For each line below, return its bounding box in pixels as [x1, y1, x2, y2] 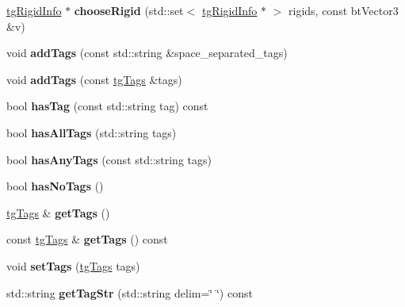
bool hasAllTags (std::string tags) [6, 124, 177, 140]
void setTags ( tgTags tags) [6, 257, 140, 274]
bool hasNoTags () [6, 178, 104, 194]
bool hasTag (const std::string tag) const [6, 98, 208, 114]
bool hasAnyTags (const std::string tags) [6, 151, 212, 167]
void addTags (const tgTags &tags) [6, 71, 182, 87]
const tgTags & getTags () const [6, 231, 168, 248]
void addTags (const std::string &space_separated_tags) [6, 44, 288, 61]
